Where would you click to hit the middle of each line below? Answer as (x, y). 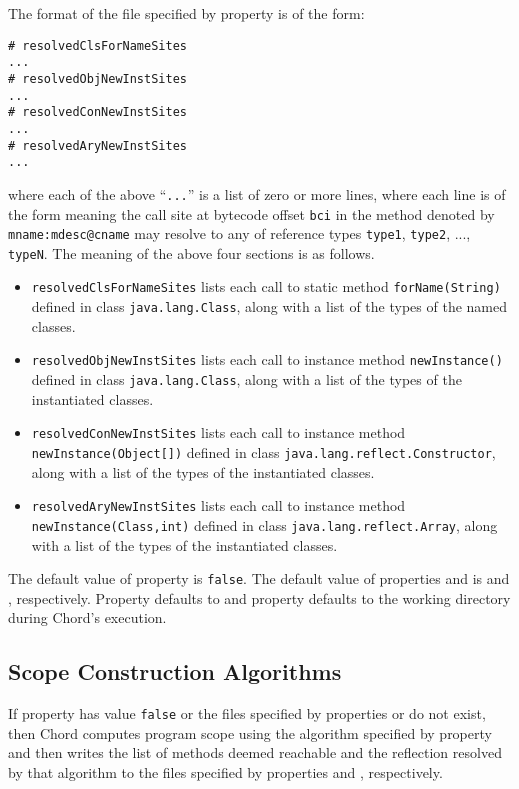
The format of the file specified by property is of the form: (186, 13)
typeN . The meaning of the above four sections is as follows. (191, 252)
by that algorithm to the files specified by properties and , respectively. (225, 771)
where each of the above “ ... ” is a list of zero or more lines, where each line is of (257, 193)
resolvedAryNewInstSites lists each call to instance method (218, 505)
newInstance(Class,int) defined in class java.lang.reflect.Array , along (264, 524)
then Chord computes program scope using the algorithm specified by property (250, 732)
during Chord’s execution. (87, 617)
